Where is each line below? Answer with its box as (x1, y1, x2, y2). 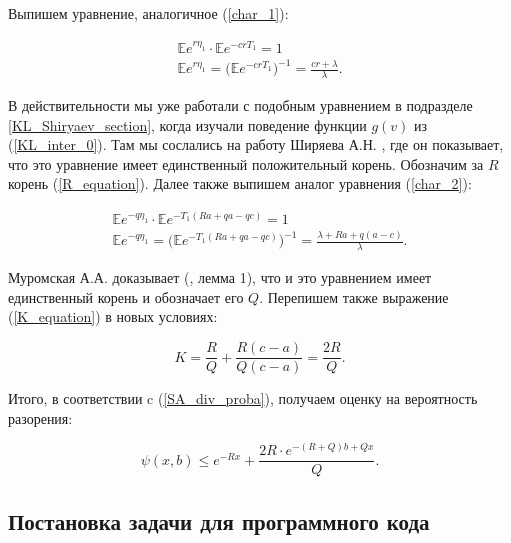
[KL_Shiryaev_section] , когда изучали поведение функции (8, 114, 367, 135)
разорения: (8, 407, 73, 428)
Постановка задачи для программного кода (8, 505, 430, 536)
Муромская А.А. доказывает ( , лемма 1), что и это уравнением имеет (8, 267, 432, 288)
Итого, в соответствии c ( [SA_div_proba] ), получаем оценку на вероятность (8, 388, 478, 409)
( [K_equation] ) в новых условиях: (8, 306, 218, 327)
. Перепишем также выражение (259, 286, 449, 307)
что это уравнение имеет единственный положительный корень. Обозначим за (8, 153, 484, 174)
